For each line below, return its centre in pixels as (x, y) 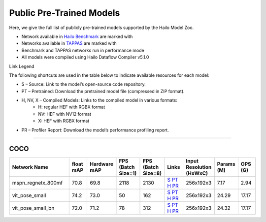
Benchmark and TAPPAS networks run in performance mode (83, 50)
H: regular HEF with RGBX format (72, 107)
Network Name (30, 167)
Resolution (199, 167)
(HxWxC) (197, 173)
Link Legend (22, 66)
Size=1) (128, 173)
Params (226, 164)
